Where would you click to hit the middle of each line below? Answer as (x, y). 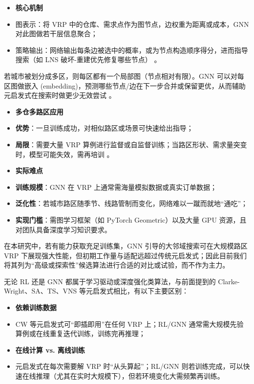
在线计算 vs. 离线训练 (50, 350)
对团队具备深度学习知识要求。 (63, 229)
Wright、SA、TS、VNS (41, 291)
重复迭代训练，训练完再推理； (97, 333)
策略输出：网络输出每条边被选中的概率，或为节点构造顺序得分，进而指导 (132, 50)
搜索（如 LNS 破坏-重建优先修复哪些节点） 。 (88, 59)
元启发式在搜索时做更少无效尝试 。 (60, 95)
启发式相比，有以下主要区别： (141, 291)
